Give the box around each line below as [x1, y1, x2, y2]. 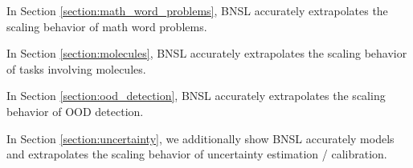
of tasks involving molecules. [6, 60, 146, 77]
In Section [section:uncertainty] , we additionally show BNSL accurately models [6, 130, 395, 146]
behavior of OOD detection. [6, 102, 144, 119]
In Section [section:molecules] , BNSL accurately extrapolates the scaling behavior [6, 45, 407, 62]
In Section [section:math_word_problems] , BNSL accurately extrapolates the [6, 2, 388, 18]
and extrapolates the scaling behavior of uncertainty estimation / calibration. [6, 146, 387, 162]
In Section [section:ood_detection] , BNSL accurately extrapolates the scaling [6, 87, 386, 104]
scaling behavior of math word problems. [6, 18, 207, 34]
